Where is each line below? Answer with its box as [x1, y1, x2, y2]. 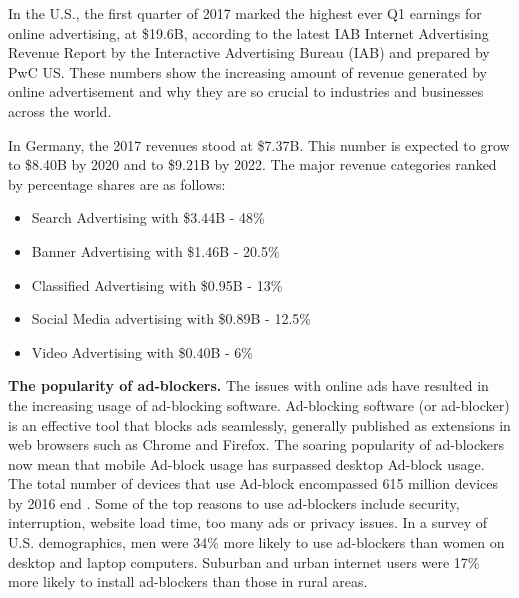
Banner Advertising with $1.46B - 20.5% [31, 240, 280, 261]
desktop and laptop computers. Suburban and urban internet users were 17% [8, 551, 480, 572]
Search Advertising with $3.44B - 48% [31, 207, 265, 228]
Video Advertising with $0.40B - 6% [31, 341, 253, 362]
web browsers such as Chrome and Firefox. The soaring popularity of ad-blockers [8, 434, 504, 455]
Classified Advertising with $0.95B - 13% [31, 274, 283, 295]
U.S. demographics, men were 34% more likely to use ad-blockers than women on [8, 532, 505, 553]
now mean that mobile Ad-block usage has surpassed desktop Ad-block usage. [8, 453, 485, 474]
